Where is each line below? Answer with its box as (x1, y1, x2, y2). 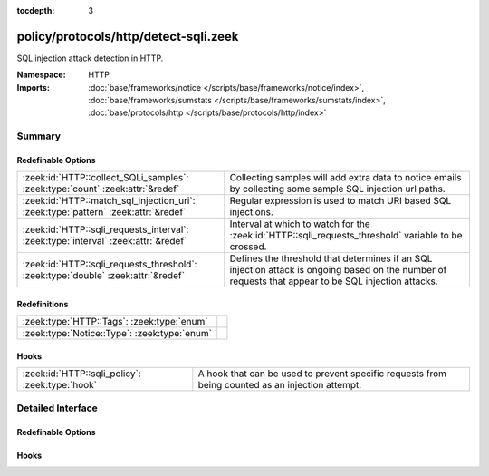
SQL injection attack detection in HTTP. (16, 53, 164, 63)
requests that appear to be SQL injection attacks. (229, 275, 438, 287)
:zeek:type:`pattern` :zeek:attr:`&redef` (22, 206, 187, 219)
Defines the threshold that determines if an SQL (229, 252, 433, 265)
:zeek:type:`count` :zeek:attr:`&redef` (22, 182, 180, 195)
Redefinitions (16, 299, 69, 310)
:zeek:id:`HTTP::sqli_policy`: (22, 367, 141, 380)
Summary (16, 130, 62, 142)
